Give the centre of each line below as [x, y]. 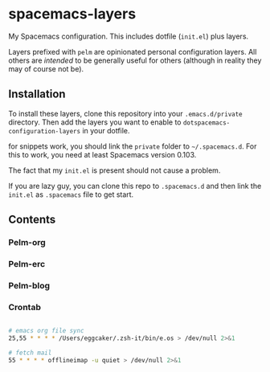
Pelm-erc [27, 264]
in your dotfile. [106, 130]
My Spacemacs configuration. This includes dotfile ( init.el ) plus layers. [129, 36]
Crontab [25, 307]
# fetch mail [30, 353]
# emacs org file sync [46, 331]
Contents [32, 220]
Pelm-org [27, 243]
